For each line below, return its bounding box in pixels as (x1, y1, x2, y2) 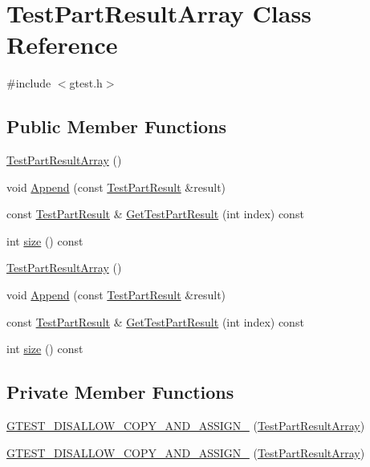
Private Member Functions (6, 380, 234, 404)
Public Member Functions (6, 114, 226, 139)
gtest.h (69, 75, 103, 91)
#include (6, 75, 51, 91)
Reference (6, 28, 118, 61)
